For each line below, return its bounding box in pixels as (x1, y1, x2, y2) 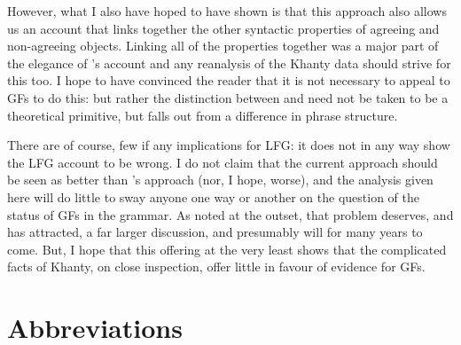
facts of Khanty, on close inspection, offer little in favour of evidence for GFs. (7, 257, 426, 276)
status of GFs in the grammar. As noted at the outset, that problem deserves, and (7, 205, 454, 223)
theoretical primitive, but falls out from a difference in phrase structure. (7, 106, 398, 124)
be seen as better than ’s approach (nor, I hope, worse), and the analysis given (7, 170, 434, 189)
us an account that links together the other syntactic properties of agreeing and (7, 19, 440, 37)
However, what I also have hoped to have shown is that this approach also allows (7, 2, 447, 20)
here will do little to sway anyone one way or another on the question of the (7, 187, 419, 206)
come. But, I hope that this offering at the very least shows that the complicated (7, 239, 447, 258)
